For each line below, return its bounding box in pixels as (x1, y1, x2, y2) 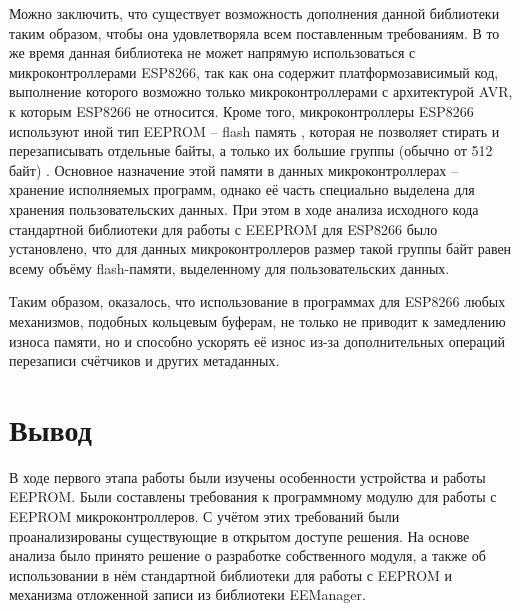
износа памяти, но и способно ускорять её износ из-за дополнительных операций (9, 330, 506, 351)
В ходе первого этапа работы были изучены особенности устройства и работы (9, 466, 486, 487)
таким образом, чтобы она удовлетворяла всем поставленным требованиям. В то (9, 22, 500, 43)
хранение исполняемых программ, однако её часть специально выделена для (9, 179, 475, 200)
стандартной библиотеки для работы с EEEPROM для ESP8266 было (9, 218, 438, 239)
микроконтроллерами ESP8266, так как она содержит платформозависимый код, (9, 61, 499, 82)
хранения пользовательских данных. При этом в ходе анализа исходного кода (9, 198, 479, 219)
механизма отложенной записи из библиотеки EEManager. (9, 584, 366, 605)
